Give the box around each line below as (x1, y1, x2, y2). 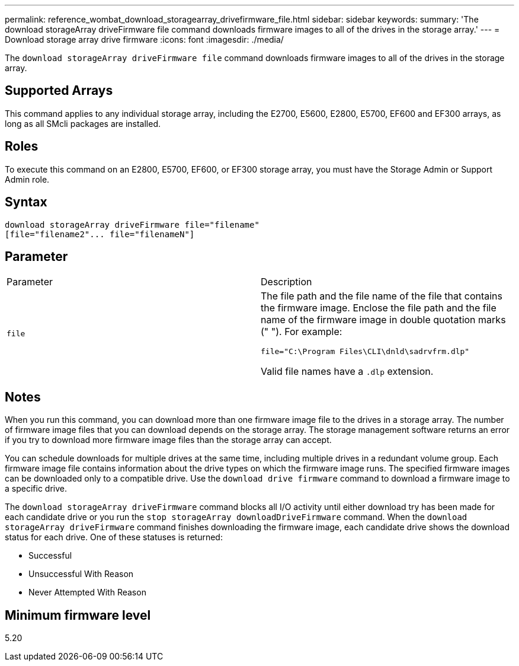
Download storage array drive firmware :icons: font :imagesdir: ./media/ (5, 34, 284, 44)
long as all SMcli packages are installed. (5, 118, 161, 129)
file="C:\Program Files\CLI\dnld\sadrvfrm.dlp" (261, 347, 470, 356)
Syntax (5, 195, 47, 210)
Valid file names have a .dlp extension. (261, 365, 434, 378)
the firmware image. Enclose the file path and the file (261, 302, 496, 314)
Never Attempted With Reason (28, 587, 146, 598)
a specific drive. (5, 483, 67, 494)
